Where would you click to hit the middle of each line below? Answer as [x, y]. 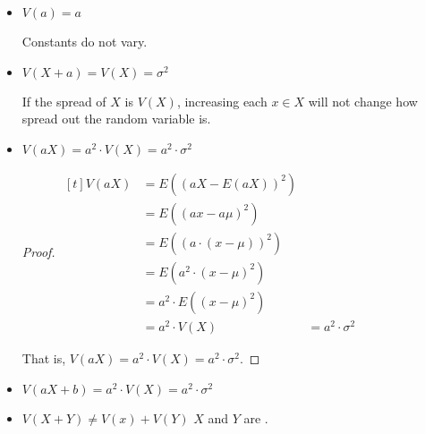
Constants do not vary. [85, 41]
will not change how [363, 101]
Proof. [38, 251]
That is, [44, 358]
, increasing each [222, 101]
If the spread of [64, 101]
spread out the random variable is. [116, 119]
